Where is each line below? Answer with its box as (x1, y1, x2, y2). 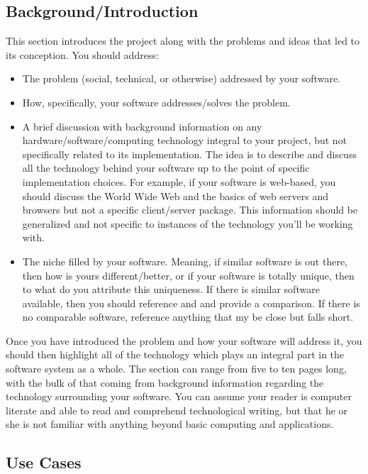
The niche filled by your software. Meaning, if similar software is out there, (22, 253, 348, 268)
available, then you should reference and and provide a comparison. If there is (22, 295, 360, 310)
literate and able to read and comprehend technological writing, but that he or (6, 402, 348, 417)
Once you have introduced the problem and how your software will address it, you (6, 333, 362, 348)
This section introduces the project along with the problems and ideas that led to (6, 33, 360, 48)
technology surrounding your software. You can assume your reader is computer (6, 389, 352, 404)
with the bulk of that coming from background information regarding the (6, 375, 324, 390)
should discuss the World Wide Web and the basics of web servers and (22, 188, 329, 203)
